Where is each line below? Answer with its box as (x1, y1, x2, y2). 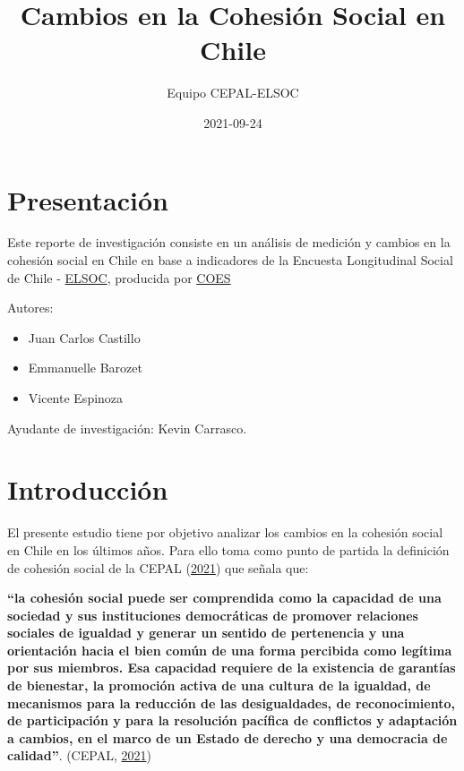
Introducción (7, 471, 168, 508)
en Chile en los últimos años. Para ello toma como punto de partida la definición (7, 540, 450, 559)
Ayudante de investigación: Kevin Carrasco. (7, 418, 247, 437)
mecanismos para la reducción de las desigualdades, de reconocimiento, (7, 693, 455, 712)
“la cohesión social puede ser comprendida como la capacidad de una (7, 588, 442, 607)
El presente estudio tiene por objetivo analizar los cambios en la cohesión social (7, 523, 443, 542)
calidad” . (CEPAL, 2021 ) (7, 746, 151, 765)
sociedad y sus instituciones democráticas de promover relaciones (7, 605, 418, 624)
